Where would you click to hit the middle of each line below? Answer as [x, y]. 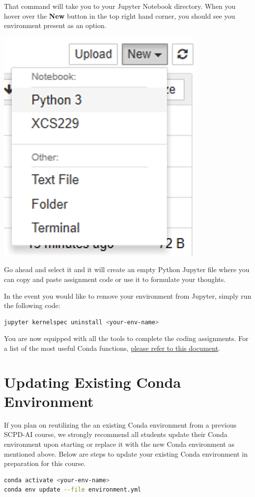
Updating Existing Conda [93, 382]
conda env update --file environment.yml [73, 490]
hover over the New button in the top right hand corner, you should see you [120, 16]
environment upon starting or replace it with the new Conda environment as [119, 444]
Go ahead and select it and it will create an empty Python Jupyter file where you [127, 269]
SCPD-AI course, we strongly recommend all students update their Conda [116, 434]
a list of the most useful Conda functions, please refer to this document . [112, 348]
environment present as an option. [55, 25]
